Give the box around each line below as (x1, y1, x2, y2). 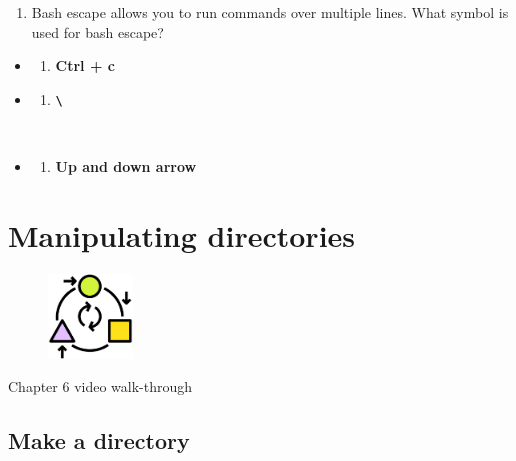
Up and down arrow (55, 156, 197, 177)
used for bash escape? (31, 21, 164, 42)
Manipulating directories (8, 214, 356, 255)
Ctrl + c (55, 55, 115, 76)
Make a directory (8, 425, 190, 456)
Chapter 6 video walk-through (8, 376, 193, 397)
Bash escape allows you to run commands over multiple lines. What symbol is (31, 2, 509, 22)
